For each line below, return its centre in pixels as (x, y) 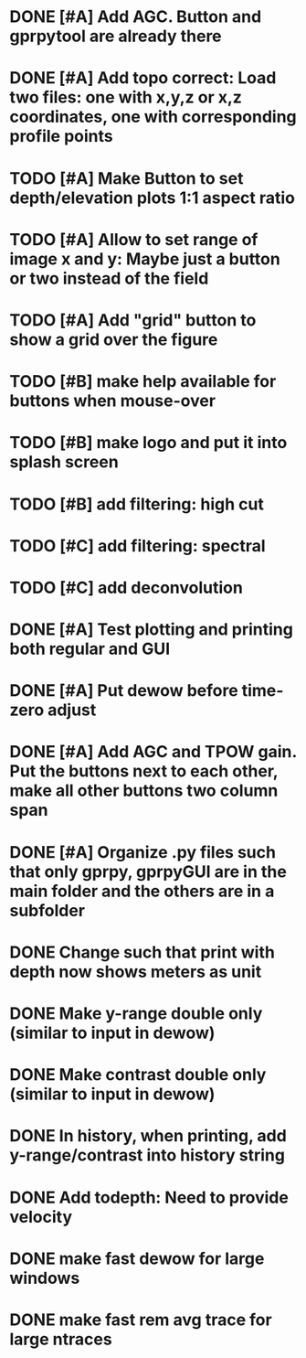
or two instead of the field (109, 278)
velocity (41, 1217)
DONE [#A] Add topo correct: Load (143, 78)
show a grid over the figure (114, 339)
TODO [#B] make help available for (143, 382)
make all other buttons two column (144, 791)
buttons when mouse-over (113, 401)
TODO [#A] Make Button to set (127, 178)
